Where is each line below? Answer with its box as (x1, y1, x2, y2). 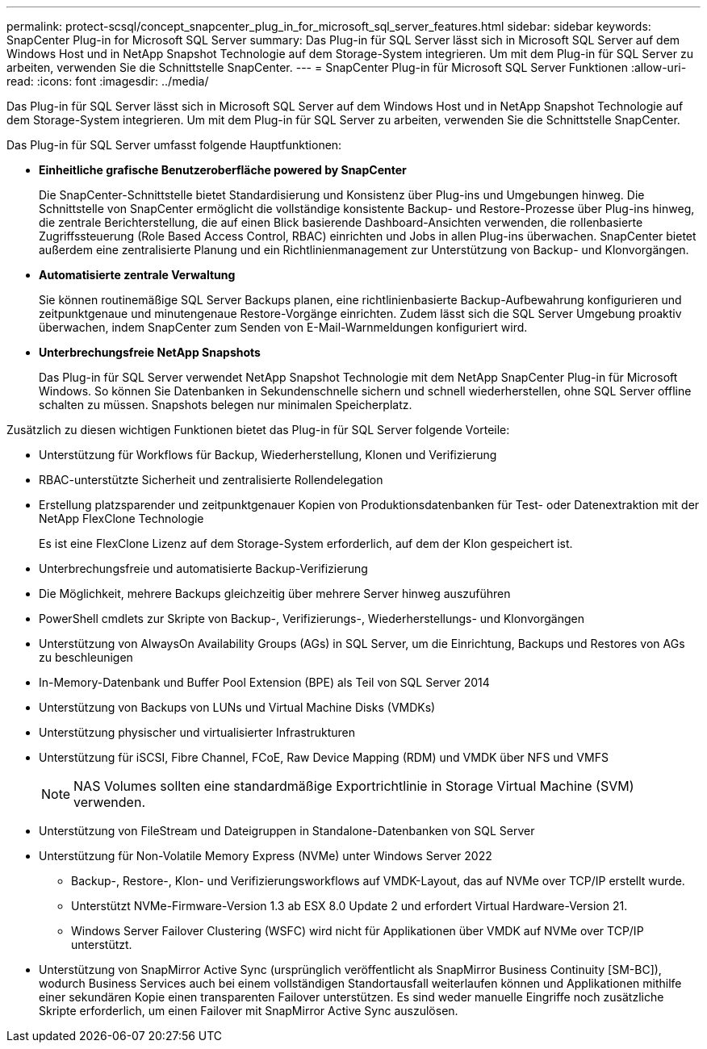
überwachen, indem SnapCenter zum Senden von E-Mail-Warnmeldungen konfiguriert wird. (39, 320, 528, 334)
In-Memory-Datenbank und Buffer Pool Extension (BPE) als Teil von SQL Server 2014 (39, 675, 490, 689)
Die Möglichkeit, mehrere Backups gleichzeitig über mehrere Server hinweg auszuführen (39, 587, 511, 600)
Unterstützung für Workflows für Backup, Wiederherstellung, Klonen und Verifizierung (39, 448, 497, 462)
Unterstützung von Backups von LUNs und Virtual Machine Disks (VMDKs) (39, 700, 436, 714)
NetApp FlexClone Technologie (39, 512, 204, 525)
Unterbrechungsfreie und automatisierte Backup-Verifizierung (39, 562, 368, 575)
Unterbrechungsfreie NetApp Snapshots (39, 345, 261, 359)
